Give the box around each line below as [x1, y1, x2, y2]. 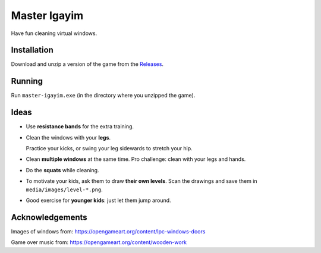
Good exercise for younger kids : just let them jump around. [26, 197, 172, 204]
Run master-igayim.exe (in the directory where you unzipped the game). [11, 92, 196, 99]
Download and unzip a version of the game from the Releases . [11, 61, 163, 68]
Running [11, 76, 43, 86]
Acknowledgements [11, 212, 87, 222]
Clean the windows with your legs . [26, 134, 111, 141]
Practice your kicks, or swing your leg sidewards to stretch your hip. [26, 145, 193, 152]
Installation [11, 45, 53, 55]
